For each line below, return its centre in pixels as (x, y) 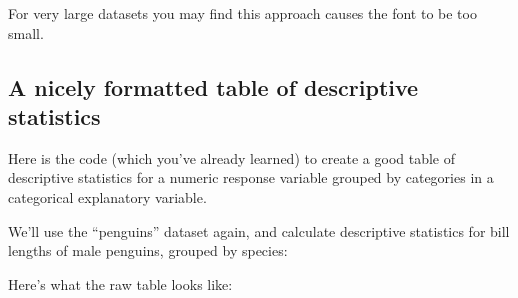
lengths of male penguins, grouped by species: (148, 250)
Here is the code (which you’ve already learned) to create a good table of (232, 157)
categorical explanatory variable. (107, 196)
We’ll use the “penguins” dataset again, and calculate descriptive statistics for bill (259, 230)
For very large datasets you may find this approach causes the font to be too (242, 13)
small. (26, 32)
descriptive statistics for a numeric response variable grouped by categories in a (251, 177)
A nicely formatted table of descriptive (213, 86)
